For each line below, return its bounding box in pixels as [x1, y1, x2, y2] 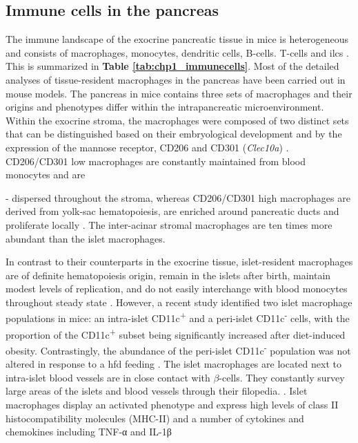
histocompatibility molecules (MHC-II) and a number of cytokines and [6, 411, 304, 425]
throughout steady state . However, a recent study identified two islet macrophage [6, 294, 352, 309]
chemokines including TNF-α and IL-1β [6, 424, 172, 439]
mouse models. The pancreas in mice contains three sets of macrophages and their [6, 86, 352, 100]
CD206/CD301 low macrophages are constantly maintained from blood [6, 153, 306, 168]
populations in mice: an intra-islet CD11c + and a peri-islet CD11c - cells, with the [6, 309, 350, 326]
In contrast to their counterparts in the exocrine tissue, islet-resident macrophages [6, 254, 353, 269]
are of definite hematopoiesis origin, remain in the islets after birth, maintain [6, 267, 331, 282]
